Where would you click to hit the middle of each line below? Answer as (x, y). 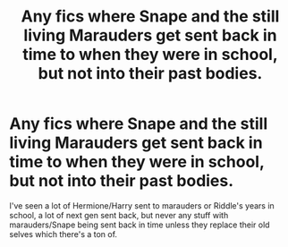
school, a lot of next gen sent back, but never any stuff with (119, 215)
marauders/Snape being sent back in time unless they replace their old (140, 225)
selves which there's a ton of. (64, 234)
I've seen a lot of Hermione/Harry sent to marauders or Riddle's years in (142, 205)
